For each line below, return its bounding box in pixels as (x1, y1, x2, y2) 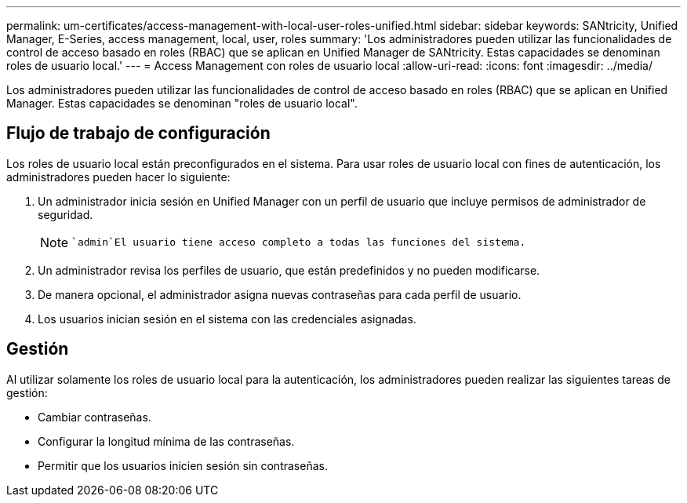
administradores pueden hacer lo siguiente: (6, 169, 231, 184)
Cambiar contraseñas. (38, 410, 151, 424)
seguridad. (38, 207, 93, 221)
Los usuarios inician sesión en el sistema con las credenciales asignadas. (38, 312, 416, 326)
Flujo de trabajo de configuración (6, 123, 271, 144)
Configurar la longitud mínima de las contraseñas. (38, 434, 295, 448)
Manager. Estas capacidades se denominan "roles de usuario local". (6, 97, 358, 110)
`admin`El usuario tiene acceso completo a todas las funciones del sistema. (71, 236, 526, 249)
